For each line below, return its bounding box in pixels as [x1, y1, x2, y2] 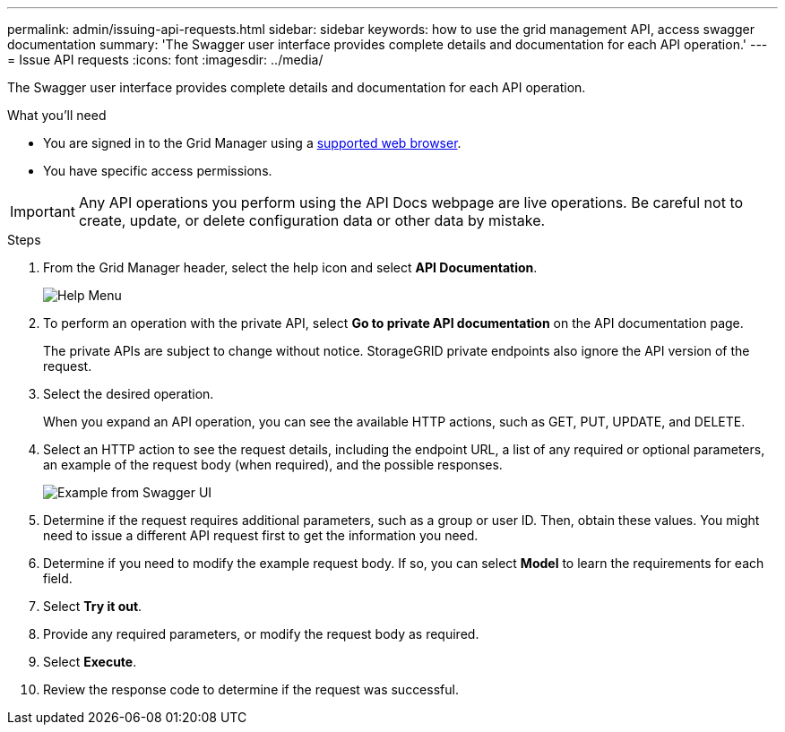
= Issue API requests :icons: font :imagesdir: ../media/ [7, 52, 323, 67]
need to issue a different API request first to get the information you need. [43, 528, 479, 543]
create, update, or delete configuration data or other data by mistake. [78, 211, 546, 229]
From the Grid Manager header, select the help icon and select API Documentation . [43, 260, 538, 275]
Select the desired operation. [43, 386, 214, 401]
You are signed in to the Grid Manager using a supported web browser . [43, 135, 462, 151]
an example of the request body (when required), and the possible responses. [43, 457, 503, 472]
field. [43, 571, 73, 586]
